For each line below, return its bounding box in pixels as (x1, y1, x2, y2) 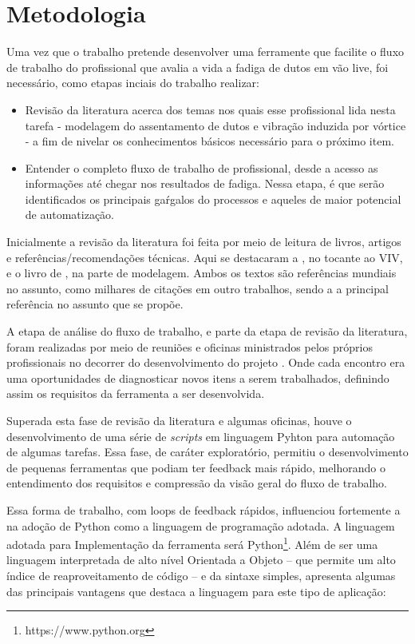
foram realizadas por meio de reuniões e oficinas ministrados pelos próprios (6, 338, 373, 355)
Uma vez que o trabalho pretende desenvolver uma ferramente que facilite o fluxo (6, 43, 405, 60)
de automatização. (25, 206, 115, 223)
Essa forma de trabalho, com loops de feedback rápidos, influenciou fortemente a (6, 501, 401, 518)
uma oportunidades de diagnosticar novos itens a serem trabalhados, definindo (6, 369, 389, 386)
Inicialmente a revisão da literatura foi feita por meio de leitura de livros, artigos (6, 233, 401, 250)
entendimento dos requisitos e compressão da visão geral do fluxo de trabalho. (6, 475, 387, 491)
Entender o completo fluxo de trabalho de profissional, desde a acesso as (25, 159, 378, 176)
